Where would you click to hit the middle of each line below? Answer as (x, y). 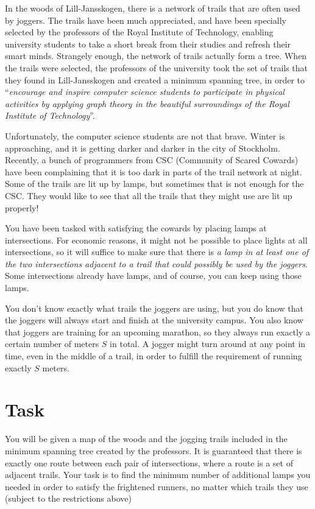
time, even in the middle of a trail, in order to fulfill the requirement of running (154, 356)
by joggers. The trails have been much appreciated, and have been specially (146, 20)
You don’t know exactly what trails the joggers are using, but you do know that (154, 308)
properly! (22, 207)
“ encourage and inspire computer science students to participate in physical (145, 92)
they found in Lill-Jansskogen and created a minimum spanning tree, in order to (155, 79)
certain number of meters (52, 344)
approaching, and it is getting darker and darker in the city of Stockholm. (143, 148)
